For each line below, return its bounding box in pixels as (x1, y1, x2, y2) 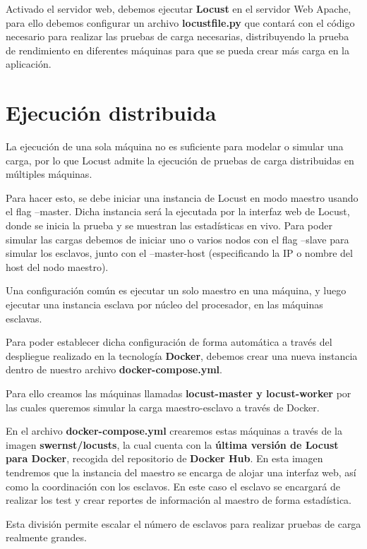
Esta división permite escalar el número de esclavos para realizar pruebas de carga (6, 516, 361, 531)
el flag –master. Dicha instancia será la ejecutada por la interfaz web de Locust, (6, 204, 350, 219)
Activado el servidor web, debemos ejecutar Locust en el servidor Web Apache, (6, 1, 351, 16)
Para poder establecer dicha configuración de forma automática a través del (6, 334, 332, 349)
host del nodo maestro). (6, 259, 109, 274)
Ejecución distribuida (6, 98, 217, 127)
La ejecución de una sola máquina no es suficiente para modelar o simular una (6, 139, 344, 154)
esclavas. (6, 310, 42, 325)
